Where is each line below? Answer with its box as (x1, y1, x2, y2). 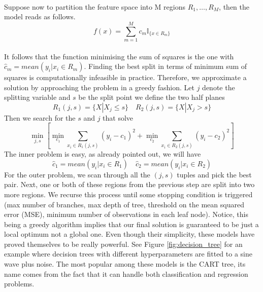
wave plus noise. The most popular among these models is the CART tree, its (4, 259, 246, 269)
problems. (4, 278, 35, 289)
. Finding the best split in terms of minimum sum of (84, 61, 247, 71)
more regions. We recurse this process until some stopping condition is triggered (4, 189, 253, 199)
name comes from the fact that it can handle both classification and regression (4, 268, 248, 279)
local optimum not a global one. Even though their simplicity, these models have (4, 229, 255, 239)
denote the (202, 82, 235, 92)
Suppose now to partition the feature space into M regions (4, 1, 185, 12)
